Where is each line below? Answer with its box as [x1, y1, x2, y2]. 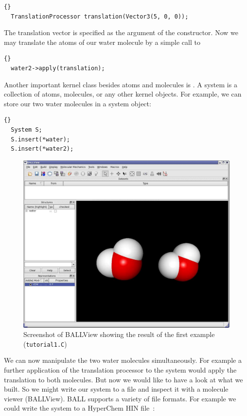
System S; [11, 126, 42, 133]
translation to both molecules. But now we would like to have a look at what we [4, 374, 243, 384]
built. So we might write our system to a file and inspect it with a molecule [4, 384, 229, 394]
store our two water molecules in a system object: [4, 98, 151, 108]
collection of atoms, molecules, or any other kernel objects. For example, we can [4, 89, 242, 99]
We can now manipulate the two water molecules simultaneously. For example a [4, 355, 242, 365]
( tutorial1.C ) [23, 338, 67, 349]
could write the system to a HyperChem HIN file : [4, 403, 155, 413]
